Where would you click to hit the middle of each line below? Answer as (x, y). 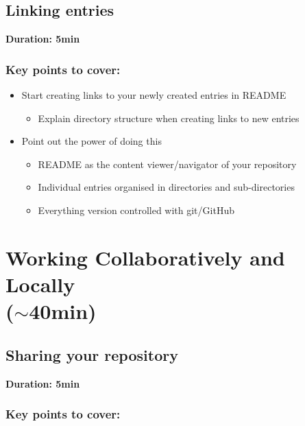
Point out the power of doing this (91, 141)
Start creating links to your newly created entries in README (154, 95)
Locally (40, 284)
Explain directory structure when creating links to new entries (169, 118)
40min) (63, 311)
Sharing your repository (92, 354)
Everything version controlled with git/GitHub (136, 210)
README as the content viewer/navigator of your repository (167, 164)
